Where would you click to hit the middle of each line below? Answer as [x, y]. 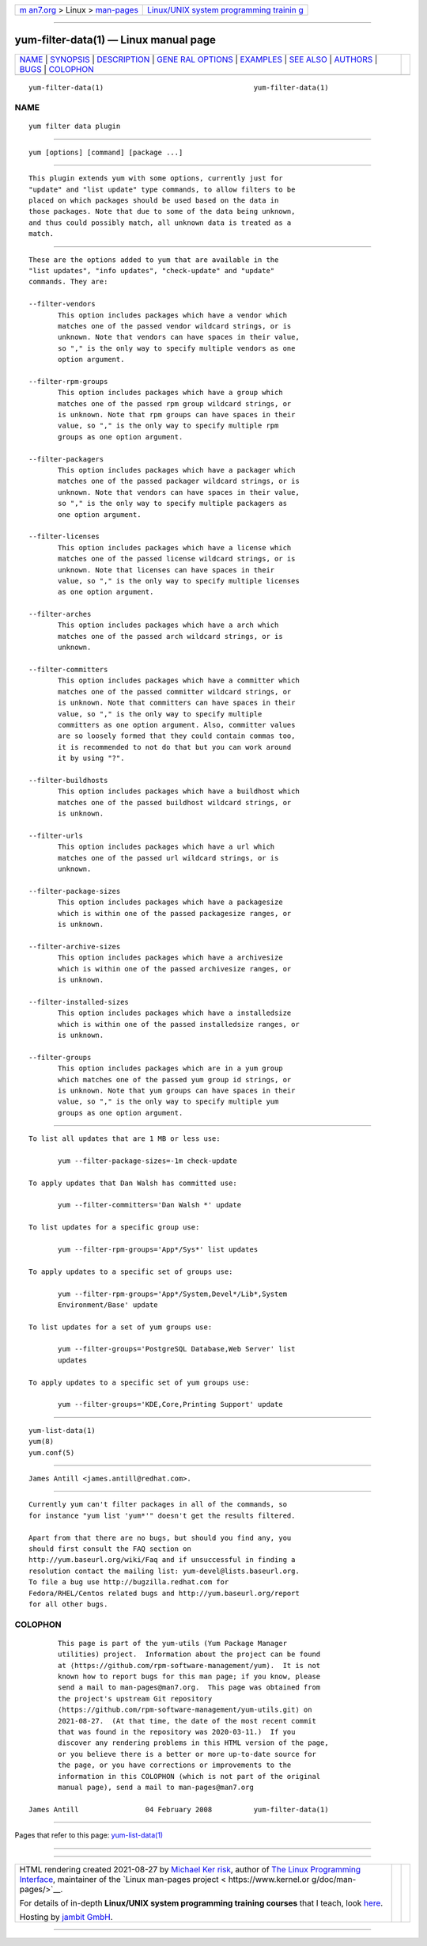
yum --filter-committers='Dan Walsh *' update [149, 1205]
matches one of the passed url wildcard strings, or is [168, 858]
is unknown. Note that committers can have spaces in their [177, 703]
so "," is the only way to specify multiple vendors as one [177, 348]
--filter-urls [56, 836]
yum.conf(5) [52, 1452]
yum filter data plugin [75, 126]
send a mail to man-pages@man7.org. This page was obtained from [189, 1688]
